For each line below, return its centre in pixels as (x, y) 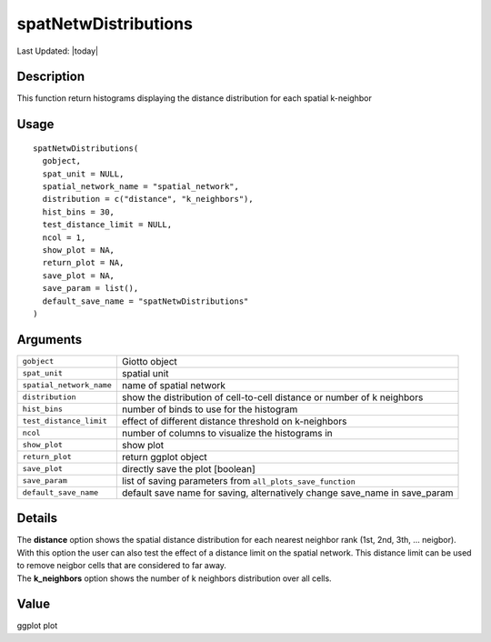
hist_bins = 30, (79, 212)
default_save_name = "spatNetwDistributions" (145, 301)
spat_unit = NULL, (83, 174)
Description (51, 77)
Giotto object (149, 361)
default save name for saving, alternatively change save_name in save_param (287, 493)
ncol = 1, (64, 237)
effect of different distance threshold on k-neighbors (234, 421)
